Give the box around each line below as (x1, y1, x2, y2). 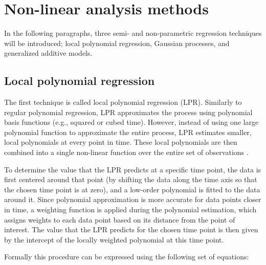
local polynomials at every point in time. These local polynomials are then (4, 137, 237, 147)
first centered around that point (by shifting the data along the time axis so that (4, 174, 257, 185)
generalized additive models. (4, 48, 93, 58)
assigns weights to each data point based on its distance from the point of (4, 214, 235, 225)
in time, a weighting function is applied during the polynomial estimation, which (4, 204, 257, 215)
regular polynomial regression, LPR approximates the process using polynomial (4, 106, 253, 117)
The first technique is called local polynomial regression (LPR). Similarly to (4, 97, 242, 107)
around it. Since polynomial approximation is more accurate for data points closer (4, 194, 261, 205)
